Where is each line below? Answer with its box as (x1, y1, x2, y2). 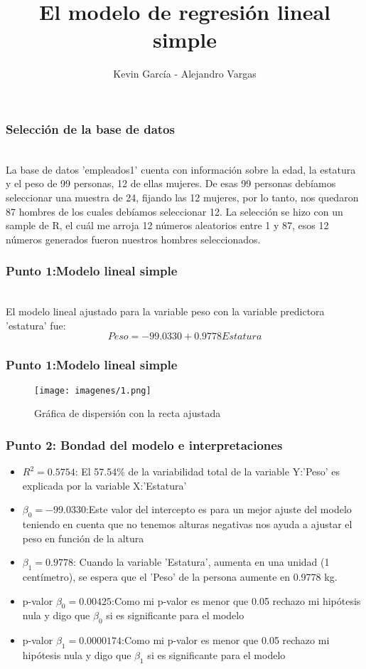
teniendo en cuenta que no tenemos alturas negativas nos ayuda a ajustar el (22, 517, 352, 532)
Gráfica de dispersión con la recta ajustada (34, 406, 221, 421)
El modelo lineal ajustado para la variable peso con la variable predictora (6, 304, 325, 319)
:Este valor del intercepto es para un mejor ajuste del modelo (85, 502, 352, 517)
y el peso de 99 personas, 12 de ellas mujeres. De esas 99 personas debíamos (6, 176, 336, 191)
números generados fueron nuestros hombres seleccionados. (6, 231, 261, 246)
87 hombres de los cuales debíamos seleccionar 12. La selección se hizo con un (6, 204, 343, 218)
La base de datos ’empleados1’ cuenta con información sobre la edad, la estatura (6, 162, 356, 177)
